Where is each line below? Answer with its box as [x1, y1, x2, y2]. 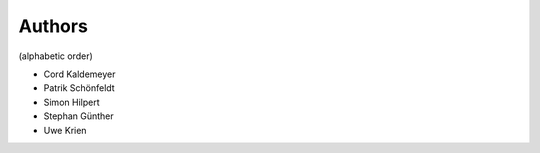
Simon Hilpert [43, 96, 100, 108]
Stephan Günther [43, 110, 114, 122]
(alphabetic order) [18, 50, 94, 62]
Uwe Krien [43, 124, 87, 136]
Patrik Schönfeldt [43, 82, 115, 94]
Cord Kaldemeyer [43, 68, 116, 80]
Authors [18, 15, 89, 37]
